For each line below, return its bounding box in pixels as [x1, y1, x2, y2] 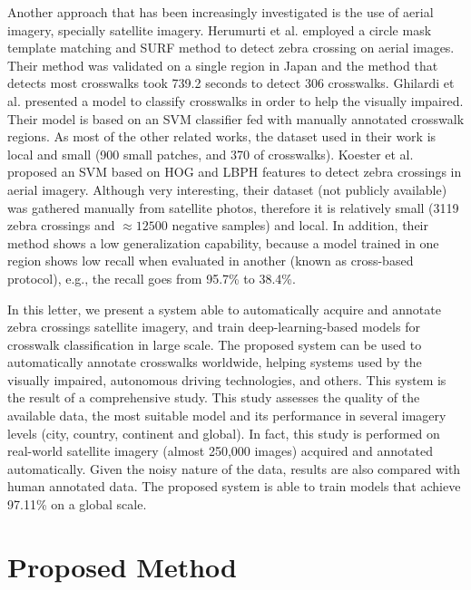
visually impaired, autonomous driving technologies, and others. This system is [7, 370, 446, 389]
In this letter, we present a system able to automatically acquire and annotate [7, 299, 441, 318]
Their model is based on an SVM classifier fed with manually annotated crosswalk [7, 109, 465, 128]
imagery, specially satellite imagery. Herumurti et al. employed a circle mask [7, 20, 432, 39]
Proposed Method [7, 547, 237, 585]
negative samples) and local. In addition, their [172, 216, 428, 235]
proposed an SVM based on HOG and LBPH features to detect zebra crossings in [7, 162, 462, 181]
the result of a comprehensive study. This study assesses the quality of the [7, 388, 420, 407]
